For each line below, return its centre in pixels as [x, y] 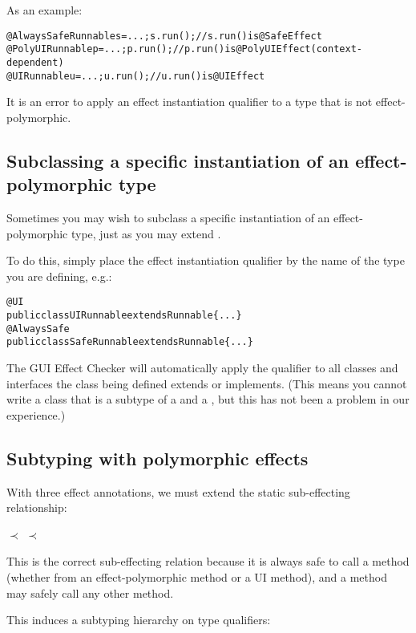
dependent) [35, 62]
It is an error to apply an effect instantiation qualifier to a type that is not [190, 101]
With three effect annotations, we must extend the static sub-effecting [178, 491]
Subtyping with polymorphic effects [158, 458]
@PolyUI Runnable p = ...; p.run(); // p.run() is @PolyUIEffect [159, 49]
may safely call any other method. [90, 592]
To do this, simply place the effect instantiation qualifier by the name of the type [206, 260]
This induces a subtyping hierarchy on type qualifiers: [139, 620]
